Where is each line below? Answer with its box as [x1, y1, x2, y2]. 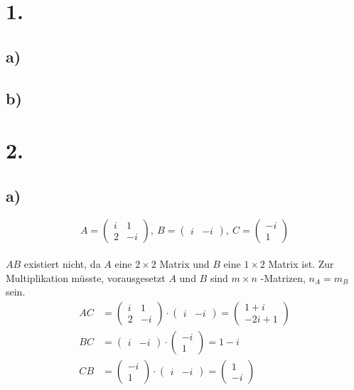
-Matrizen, [260, 270, 306, 285]
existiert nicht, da [23, 256, 101, 271]
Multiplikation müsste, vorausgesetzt [6, 270, 166, 285]
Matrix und [159, 256, 210, 271]
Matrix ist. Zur [268, 256, 334, 271]
